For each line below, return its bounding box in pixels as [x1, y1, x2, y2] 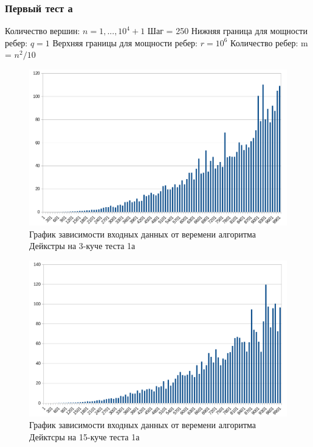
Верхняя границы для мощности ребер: [52, 36, 198, 49]
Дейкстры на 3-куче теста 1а [29, 239, 136, 252]
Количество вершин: [5, 24, 80, 37]
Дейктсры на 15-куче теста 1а [29, 431, 140, 443]
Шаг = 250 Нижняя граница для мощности [147, 24, 308, 37]
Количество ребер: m [230, 36, 308, 49]
